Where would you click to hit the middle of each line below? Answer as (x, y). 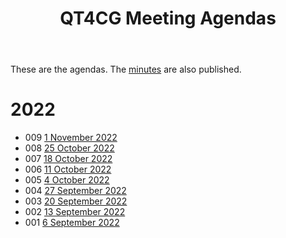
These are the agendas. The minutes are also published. (126, 69)
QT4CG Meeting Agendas (168, 18)
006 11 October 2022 (68, 169)
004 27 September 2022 (75, 191)
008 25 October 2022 (69, 148)
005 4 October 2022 (67, 180)
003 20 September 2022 (76, 201)
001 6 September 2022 (72, 223)
